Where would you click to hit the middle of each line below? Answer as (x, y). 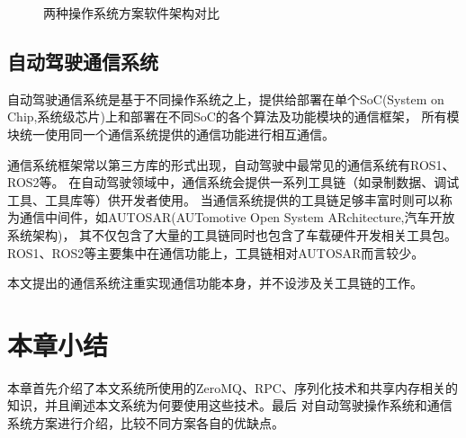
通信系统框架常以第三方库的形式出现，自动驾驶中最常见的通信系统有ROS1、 (231, 164)
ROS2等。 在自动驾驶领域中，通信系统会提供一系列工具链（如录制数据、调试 (233, 182)
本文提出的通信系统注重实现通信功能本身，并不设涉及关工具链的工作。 (215, 283)
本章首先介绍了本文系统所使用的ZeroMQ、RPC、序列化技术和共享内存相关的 (233, 387)
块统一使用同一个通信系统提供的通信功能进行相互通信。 (171, 134)
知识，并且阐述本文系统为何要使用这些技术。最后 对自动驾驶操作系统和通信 (230, 405)
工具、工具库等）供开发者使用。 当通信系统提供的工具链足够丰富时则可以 (224, 199)
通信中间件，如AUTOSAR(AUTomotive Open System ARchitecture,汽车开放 (237, 217)
